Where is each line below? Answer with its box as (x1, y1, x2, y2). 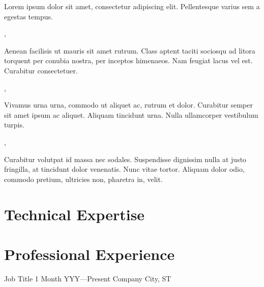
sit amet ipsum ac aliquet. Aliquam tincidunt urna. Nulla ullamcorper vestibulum (4, 109, 258, 120)
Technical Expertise (4, 203, 145, 224)
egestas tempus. (4, 11, 53, 21)
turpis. (4, 119, 24, 130)
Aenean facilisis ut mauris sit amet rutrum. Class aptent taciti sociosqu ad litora (4, 45, 255, 56)
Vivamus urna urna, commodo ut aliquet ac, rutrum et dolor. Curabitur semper (4, 99, 253, 110)
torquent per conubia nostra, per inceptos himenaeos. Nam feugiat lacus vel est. (4, 55, 253, 66)
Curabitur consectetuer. (4, 65, 78, 75)
